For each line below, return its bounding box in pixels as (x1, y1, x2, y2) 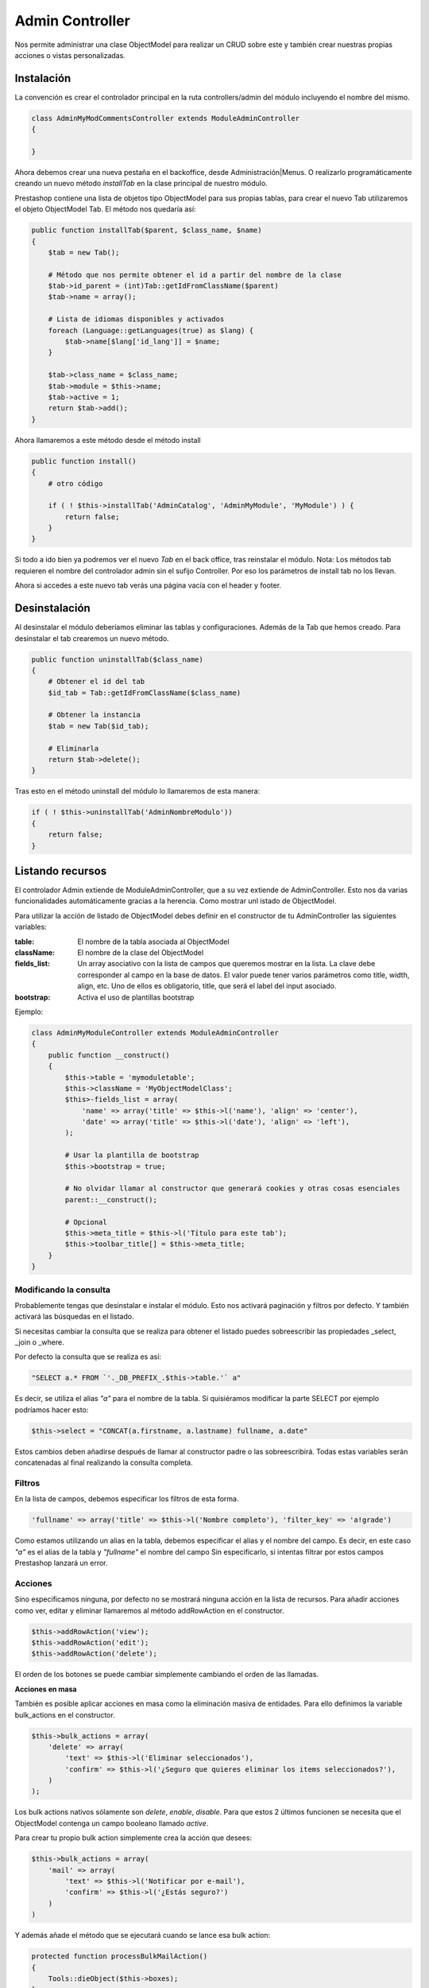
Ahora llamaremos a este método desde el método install (14, 435, 202, 445)
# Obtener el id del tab (48, 677, 145, 686)
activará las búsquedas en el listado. (14, 1312, 134, 1322)
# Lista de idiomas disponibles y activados (48, 315, 225, 324)
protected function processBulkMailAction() (31, 1952, 208, 1961)
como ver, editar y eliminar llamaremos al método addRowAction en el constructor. (14, 1606, 285, 1615)
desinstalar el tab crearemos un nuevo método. (14, 633, 170, 643)
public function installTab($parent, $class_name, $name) (31, 226, 262, 235)
